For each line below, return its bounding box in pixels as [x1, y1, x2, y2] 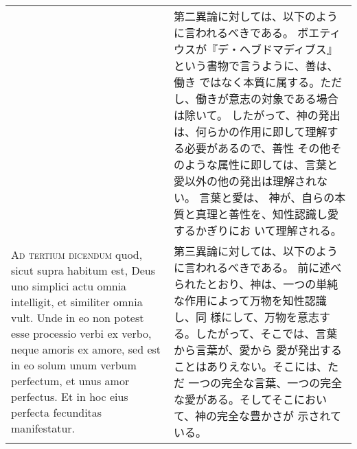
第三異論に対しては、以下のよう [173, 243, 338, 259]
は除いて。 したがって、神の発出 [173, 107, 341, 123]
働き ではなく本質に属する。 [173, 74, 321, 90]
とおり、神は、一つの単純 [206, 276, 338, 292]
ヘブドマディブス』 [239, 41, 338, 57]
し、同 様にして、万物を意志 [173, 309, 319, 325]
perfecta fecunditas [11, 404, 102, 420]
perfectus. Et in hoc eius [11, 389, 128, 404]
